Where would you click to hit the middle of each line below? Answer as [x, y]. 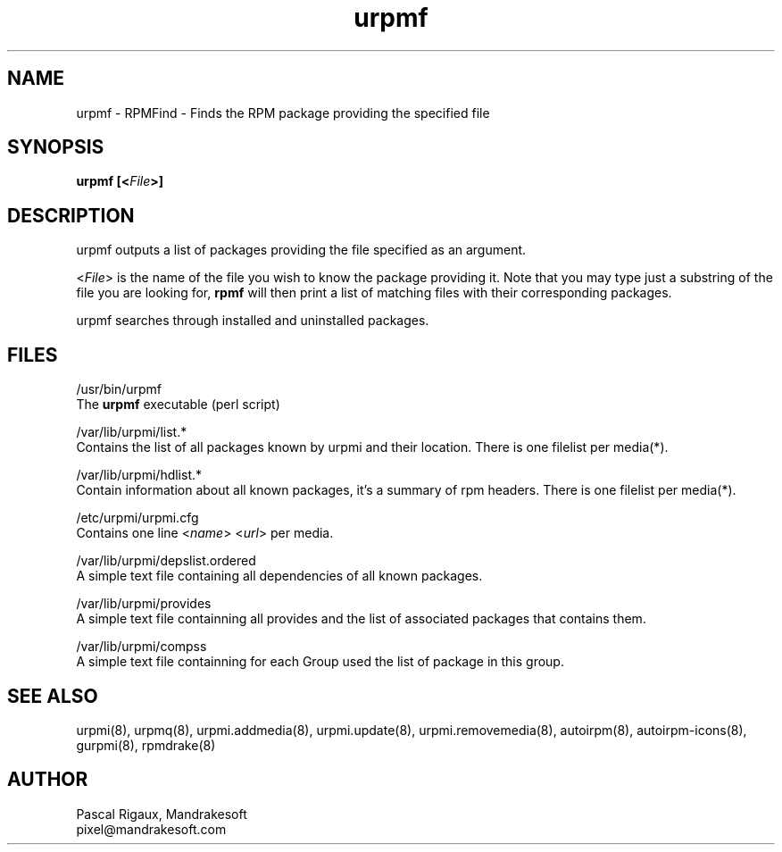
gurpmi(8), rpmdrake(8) [146, 745]
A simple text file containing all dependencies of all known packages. [279, 576]
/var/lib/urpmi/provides [144, 604]
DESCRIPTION [71, 215]
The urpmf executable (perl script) [178, 405]
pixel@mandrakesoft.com [151, 829]
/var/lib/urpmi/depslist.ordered [166, 561]
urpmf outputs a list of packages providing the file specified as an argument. [301, 250]
